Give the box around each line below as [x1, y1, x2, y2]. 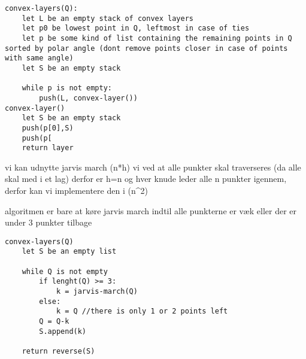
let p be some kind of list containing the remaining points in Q [22, 34, 292, 42]
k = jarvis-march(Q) [56, 287, 138, 296]
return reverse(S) [22, 347, 95, 356]
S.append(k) [39, 327, 87, 336]
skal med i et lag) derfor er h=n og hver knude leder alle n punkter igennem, [5, 172, 287, 185]
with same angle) [5, 54, 74, 63]
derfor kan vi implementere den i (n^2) [5, 184, 148, 197]
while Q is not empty [22, 267, 108, 276]
